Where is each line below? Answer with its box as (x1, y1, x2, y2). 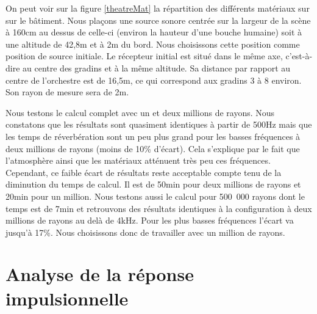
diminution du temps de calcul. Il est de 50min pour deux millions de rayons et (5, 178, 301, 191)
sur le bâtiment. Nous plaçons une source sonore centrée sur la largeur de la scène (5, 13, 311, 26)
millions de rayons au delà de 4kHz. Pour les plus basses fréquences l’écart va (5, 214, 294, 227)
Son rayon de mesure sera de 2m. (5, 86, 129, 98)
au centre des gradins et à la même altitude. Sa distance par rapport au (23, 61, 291, 74)
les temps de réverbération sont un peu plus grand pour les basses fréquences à (5, 130, 301, 142)
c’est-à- (285, 49, 313, 62)
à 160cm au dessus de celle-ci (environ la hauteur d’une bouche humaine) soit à (5, 26, 302, 38)
